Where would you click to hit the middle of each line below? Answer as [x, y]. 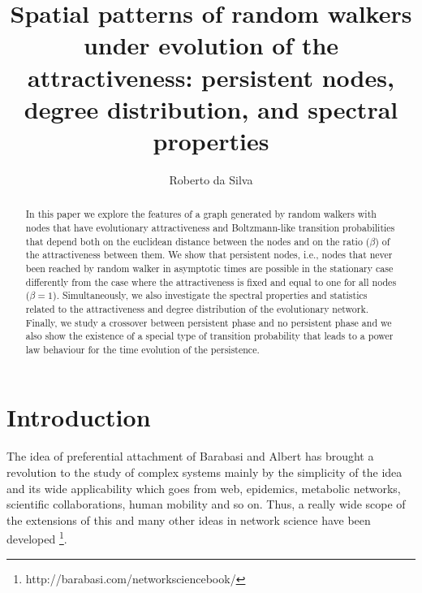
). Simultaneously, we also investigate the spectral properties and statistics [210, 295]
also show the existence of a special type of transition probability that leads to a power [209, 336]
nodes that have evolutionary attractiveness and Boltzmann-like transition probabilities [210, 227]
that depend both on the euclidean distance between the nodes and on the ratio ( [198, 241]
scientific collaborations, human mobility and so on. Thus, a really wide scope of [206, 504]
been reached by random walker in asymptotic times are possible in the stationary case [209, 268]
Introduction [79, 417]
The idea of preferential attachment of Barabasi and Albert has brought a [190, 456]
